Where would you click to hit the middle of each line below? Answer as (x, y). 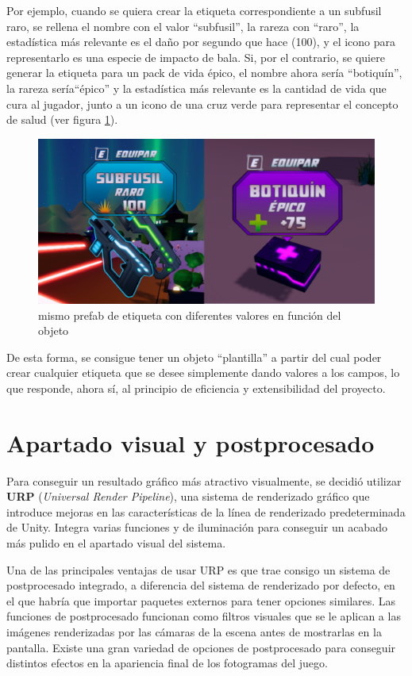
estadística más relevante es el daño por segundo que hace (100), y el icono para (201, 42)
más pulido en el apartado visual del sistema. (116, 543)
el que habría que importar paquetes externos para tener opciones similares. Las (201, 600)
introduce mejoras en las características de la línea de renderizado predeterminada (206, 511)
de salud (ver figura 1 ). (62, 119)
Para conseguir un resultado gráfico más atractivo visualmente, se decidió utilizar (204, 480)
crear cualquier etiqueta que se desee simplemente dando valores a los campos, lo (203, 373)
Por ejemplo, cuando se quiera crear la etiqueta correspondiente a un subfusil (194, 10)
